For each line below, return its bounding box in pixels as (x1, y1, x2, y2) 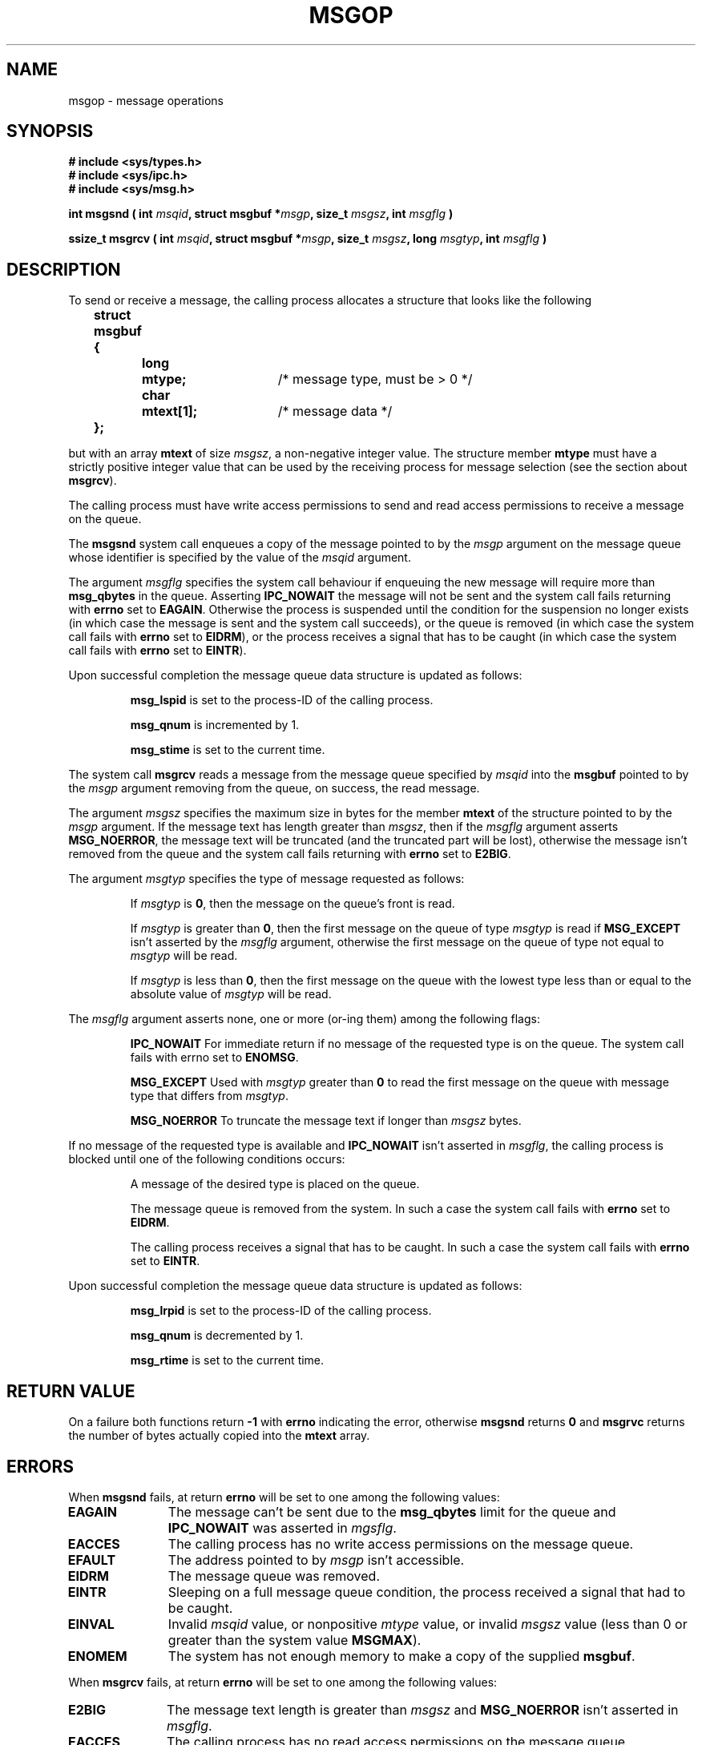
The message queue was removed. (167, 1567, 380, 1584)
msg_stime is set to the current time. (130, 743, 325, 757)
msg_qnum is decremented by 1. (130, 1328, 304, 1343)
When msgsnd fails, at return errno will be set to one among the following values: (68, 1489, 500, 1504)
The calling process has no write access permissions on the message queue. (167, 1535, 634, 1552)
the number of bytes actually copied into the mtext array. (68, 1429, 370, 1443)
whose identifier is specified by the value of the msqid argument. (68, 550, 411, 565)
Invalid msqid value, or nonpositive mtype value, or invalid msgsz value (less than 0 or (167, 1615, 688, 1632)
